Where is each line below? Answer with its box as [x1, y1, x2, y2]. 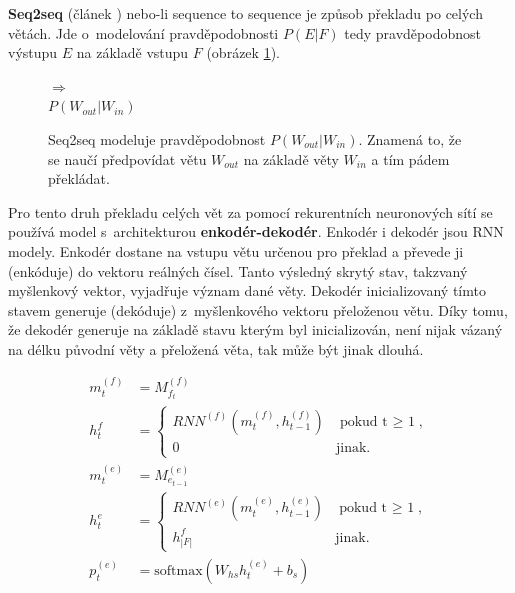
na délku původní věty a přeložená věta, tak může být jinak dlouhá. [8, 338, 424, 359]
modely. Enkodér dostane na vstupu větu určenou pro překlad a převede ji [8, 240, 464, 261]
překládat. [48, 168, 110, 189]
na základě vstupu [76, 42, 189, 63]
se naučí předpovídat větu [48, 148, 207, 169]
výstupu [8, 42, 58, 63]
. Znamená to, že [358, 128, 462, 149]
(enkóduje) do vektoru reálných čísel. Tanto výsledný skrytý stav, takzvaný [8, 260, 468, 281]
